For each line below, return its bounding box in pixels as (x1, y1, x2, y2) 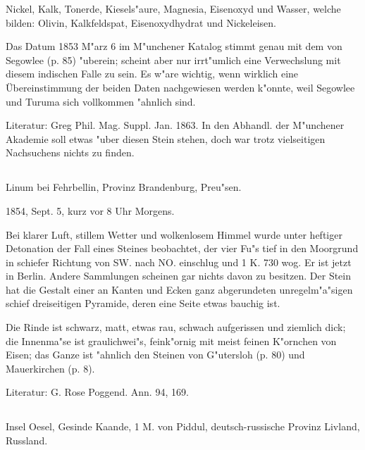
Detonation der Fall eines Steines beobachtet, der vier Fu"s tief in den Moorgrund (6, 241, 359, 256)
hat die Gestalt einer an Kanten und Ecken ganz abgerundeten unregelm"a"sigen (6, 282, 353, 296)
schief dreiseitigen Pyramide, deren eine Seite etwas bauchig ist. (6, 296, 280, 311)
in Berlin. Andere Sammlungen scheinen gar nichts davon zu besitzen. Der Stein (6, 268, 351, 283)
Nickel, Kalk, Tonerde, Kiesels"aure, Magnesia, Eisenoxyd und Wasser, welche (6, 1, 341, 15)
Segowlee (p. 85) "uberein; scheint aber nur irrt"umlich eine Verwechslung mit (6, 52, 341, 67)
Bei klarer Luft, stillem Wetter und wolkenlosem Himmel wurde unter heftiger (6, 227, 342, 242)
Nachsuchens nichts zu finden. (6, 145, 135, 160)
